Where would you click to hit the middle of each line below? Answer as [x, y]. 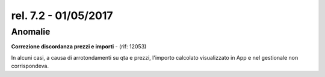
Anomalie [31, 32]
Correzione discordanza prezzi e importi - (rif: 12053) [79, 47]
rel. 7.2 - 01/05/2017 [62, 16]
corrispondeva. [30, 66]
